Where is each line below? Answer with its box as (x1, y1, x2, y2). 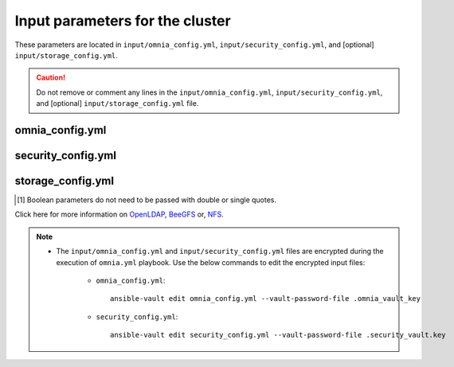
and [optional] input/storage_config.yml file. (36, 99, 199, 108)
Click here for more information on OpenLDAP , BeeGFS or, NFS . (14, 209, 225, 219)
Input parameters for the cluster (14, 12, 231, 29)
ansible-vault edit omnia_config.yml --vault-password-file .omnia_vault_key (110, 295, 421, 303)
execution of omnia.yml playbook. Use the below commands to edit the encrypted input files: (56, 257, 366, 267)
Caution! (36, 72, 66, 83)
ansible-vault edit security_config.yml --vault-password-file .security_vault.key (110, 330, 446, 340)
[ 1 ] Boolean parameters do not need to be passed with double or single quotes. (17, 195, 277, 205)
